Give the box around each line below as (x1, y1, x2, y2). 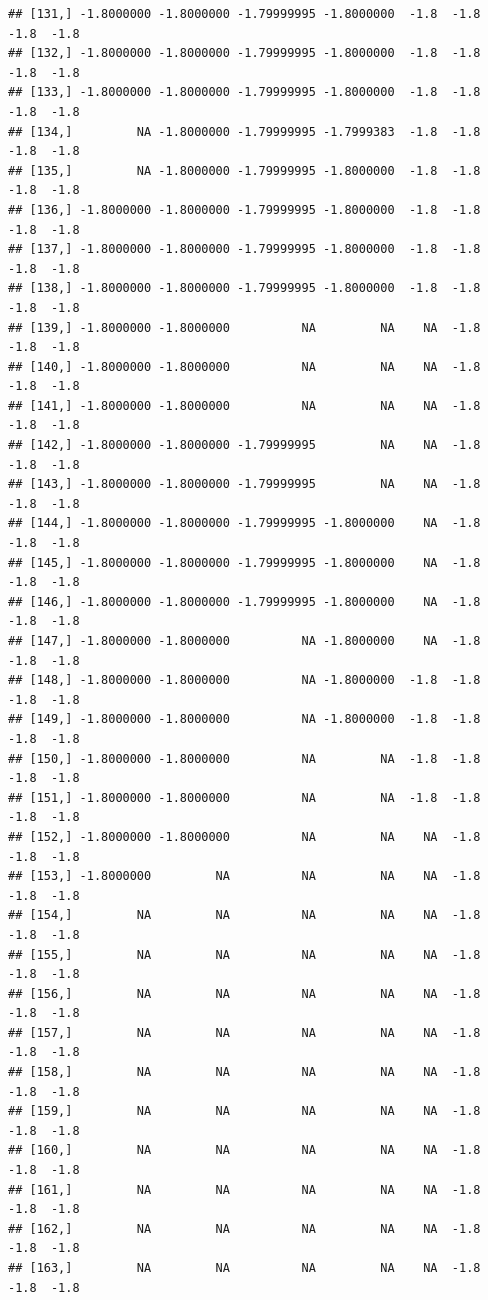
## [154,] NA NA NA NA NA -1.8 (8, 908, 481, 923)
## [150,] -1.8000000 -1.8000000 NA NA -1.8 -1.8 (8, 751, 481, 766)
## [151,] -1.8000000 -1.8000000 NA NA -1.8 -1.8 (8, 790, 481, 805)
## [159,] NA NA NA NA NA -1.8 (8, 1104, 481, 1119)
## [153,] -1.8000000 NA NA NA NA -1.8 (8, 869, 481, 884)
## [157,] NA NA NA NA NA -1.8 (8, 1025, 481, 1040)
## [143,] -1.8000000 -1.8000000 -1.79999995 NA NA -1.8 (8, 477, 481, 492)
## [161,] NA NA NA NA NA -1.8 (8, 1182, 481, 1197)
